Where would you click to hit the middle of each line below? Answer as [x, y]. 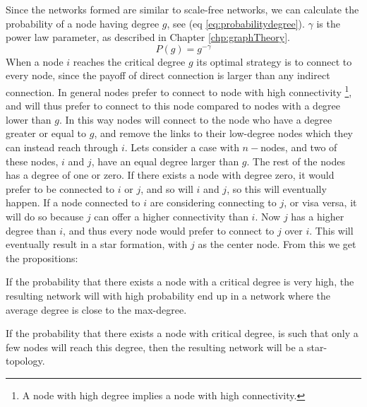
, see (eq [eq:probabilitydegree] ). [236, 23]
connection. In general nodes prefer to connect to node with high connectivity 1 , [179, 90]
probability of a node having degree [83, 23]
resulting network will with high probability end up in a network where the [168, 295]
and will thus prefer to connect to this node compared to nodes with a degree [173, 106]
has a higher [318, 216]
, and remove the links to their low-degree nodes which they [223, 133]
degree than [31, 230]
